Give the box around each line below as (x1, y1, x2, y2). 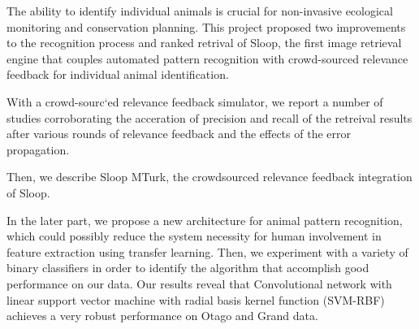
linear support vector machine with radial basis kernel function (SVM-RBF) (6, 291, 385, 308)
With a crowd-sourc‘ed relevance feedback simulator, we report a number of (6, 93, 383, 110)
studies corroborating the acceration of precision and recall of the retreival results (6, 109, 413, 126)
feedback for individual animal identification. (6, 66, 229, 83)
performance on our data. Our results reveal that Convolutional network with (6, 275, 392, 292)
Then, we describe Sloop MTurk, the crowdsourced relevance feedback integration (6, 168, 413, 185)
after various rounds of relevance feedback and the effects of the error (6, 125, 351, 142)
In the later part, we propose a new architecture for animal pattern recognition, (6, 211, 403, 228)
